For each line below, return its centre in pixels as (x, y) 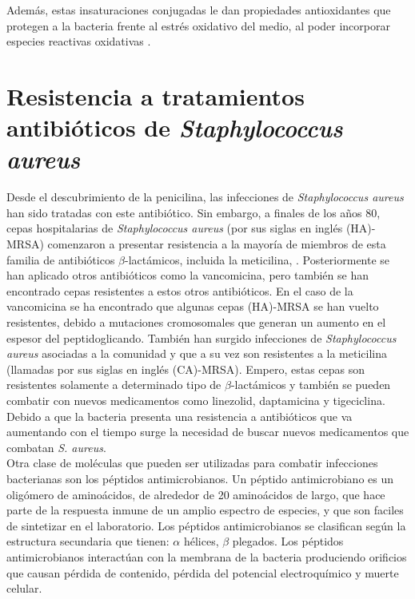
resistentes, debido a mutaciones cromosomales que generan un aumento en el (196, 322)
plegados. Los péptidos (288, 541)
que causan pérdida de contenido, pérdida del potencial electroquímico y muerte (203, 572)
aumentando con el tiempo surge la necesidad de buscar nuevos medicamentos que (208, 432)
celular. (24, 588)
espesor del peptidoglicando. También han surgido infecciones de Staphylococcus (202, 337)
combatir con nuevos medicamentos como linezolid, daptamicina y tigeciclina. (196, 400)
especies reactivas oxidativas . (79, 41)
